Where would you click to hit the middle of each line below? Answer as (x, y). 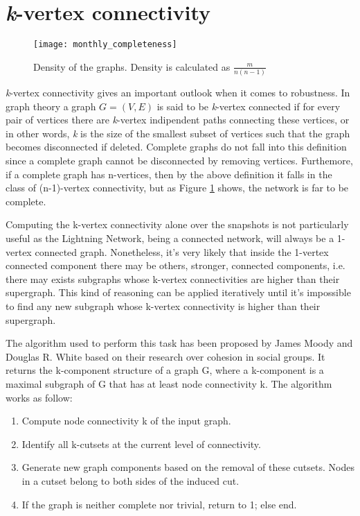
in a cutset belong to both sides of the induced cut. (130, 480)
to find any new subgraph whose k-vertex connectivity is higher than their (163, 306)
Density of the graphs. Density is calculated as (132, 66)
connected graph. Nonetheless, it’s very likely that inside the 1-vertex (182, 251)
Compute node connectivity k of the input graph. (126, 421)
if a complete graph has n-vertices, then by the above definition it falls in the (169, 174)
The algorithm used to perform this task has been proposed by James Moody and (179, 343)
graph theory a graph (51, 106)
